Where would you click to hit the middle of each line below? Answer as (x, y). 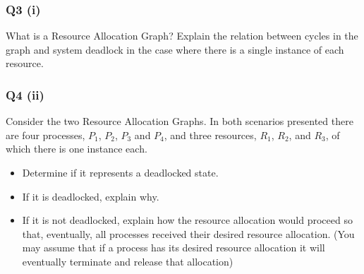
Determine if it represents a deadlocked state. (120, 172)
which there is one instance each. (77, 149)
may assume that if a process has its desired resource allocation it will (174, 248)
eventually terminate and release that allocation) (128, 261)
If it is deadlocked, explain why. (91, 196)
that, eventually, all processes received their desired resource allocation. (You (188, 233)
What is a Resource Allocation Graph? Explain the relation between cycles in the (182, 36)
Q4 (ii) (25, 94)
